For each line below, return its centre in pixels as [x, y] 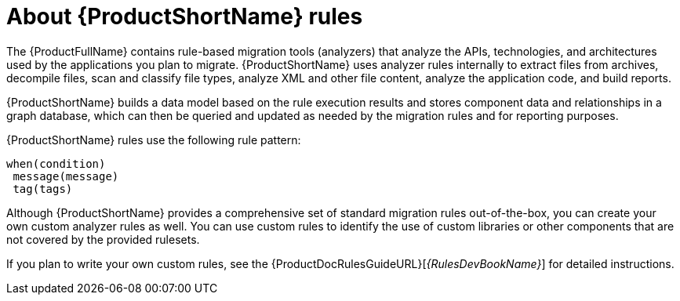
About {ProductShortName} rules [185, 16]
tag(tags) [43, 189]
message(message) [66, 176]
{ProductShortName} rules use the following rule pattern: [154, 140]
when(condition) [56, 163]
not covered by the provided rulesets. [103, 239]
